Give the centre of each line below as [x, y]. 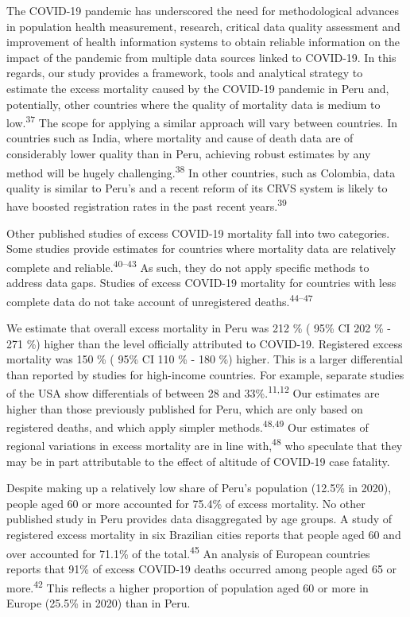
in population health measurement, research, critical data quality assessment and [203, 26]
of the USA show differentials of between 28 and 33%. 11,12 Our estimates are [193, 392]
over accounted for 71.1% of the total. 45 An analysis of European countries [188, 552]
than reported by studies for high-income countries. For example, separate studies [205, 374]
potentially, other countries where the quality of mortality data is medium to [193, 104]
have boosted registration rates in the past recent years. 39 [147, 205]
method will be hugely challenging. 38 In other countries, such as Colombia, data [201, 171]
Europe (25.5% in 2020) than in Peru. [99, 602]
